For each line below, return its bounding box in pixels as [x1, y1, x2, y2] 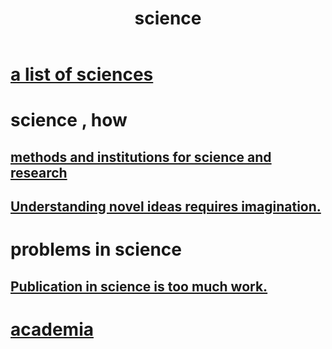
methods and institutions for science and [10, 148, 272, 166]
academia [10, 318, 94, 341]
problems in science [10, 238, 182, 261]
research [10, 164, 68, 181]
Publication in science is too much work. [10, 278, 268, 295]
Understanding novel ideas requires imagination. [10, 198, 322, 216]
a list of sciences [10, 63, 154, 86]
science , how [10, 109, 128, 132]
